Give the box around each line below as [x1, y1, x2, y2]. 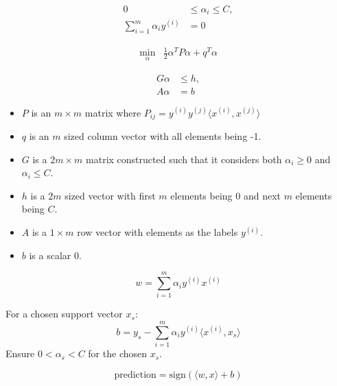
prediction [114, 370, 156, 380]
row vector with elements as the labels [77, 225, 238, 239]
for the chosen [88, 346, 147, 361]
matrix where [84, 105, 141, 119]
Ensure [5, 346, 35, 361]
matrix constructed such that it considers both [86, 152, 282, 166]
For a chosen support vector [5, 306, 123, 321]
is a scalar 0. [29, 248, 82, 262]
